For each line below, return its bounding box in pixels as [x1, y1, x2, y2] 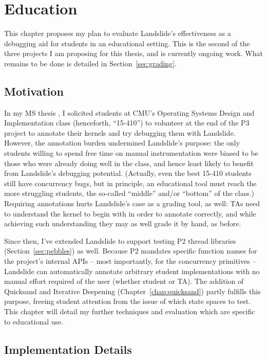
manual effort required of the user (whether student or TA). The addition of [4, 276, 244, 286]
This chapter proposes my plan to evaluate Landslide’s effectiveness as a [4, 28, 231, 39]
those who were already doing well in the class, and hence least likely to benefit [4, 157, 254, 168]
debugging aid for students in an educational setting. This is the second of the [4, 38, 250, 48]
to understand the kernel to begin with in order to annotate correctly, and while [4, 208, 256, 219]
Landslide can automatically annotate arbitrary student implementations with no [4, 265, 260, 276]
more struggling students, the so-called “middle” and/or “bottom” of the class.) [4, 188, 255, 199]
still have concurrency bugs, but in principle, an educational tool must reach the [4, 177, 257, 188]
